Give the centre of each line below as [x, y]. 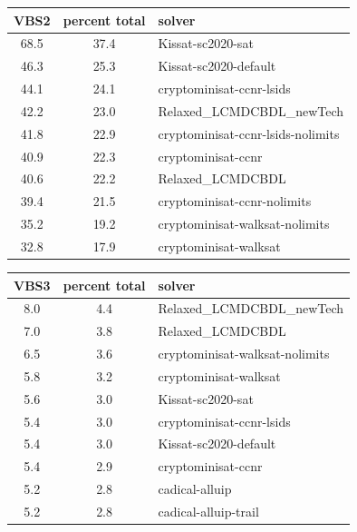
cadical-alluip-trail [208, 511]
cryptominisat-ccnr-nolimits [235, 201]
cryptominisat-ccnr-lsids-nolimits [249, 133]
